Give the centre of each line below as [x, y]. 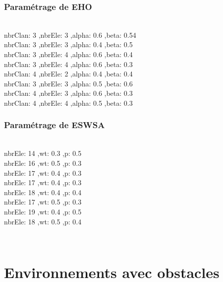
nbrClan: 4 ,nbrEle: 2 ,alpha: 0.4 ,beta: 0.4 [68, 74]
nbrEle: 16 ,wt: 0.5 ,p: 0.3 [43, 163]
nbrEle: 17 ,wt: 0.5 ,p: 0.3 [43, 202]
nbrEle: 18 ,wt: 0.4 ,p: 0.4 [43, 192]
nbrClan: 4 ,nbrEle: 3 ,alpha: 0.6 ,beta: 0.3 [68, 93]
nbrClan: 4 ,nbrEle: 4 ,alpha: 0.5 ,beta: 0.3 [68, 103]
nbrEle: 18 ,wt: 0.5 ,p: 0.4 [43, 221]
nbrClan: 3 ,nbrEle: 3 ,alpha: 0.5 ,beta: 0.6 [68, 83]
